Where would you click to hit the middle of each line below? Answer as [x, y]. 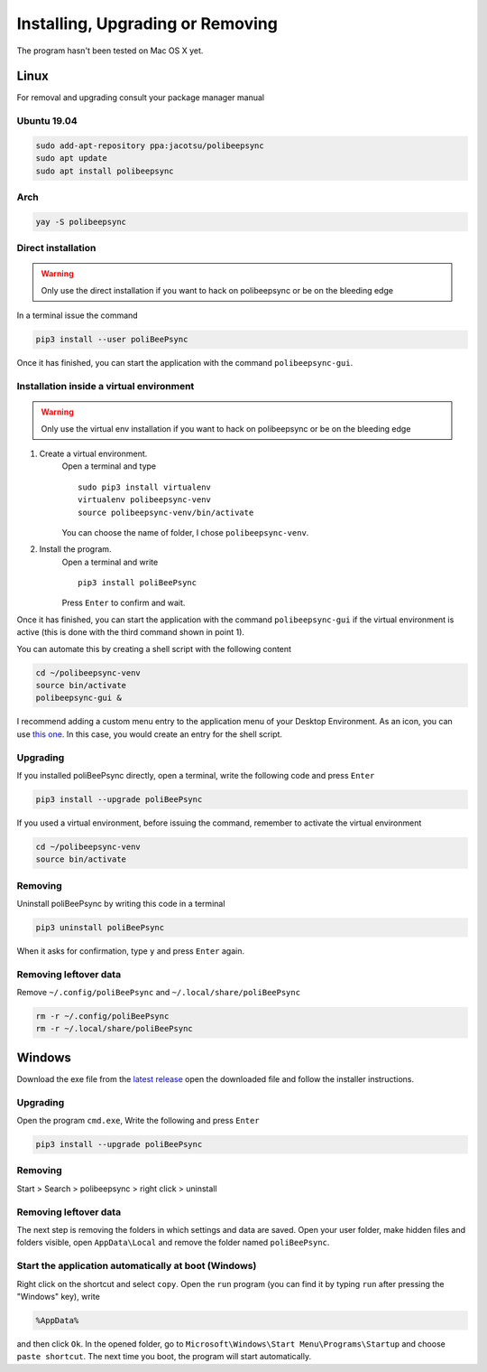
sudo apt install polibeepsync [105, 171]
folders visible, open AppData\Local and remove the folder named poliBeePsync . [173, 1243]
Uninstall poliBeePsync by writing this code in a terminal [121, 904]
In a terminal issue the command [78, 315]
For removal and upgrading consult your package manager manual [141, 98]
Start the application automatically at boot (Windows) [137, 1266]
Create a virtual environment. [93, 453]
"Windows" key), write [59, 1296]
